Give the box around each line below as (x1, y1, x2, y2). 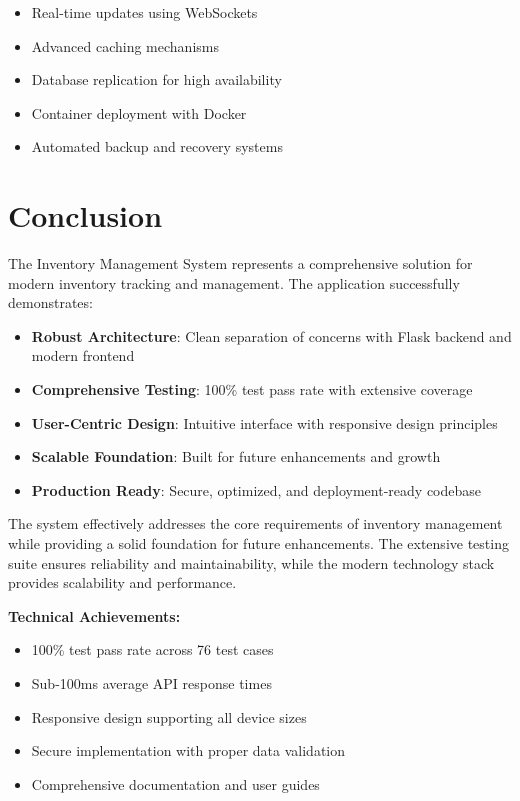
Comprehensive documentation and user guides (31, 773, 320, 794)
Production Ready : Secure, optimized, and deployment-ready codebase (31, 479, 482, 500)
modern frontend (31, 345, 135, 366)
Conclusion (8, 195, 163, 236)
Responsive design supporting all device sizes (31, 706, 307, 727)
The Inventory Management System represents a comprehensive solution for (8, 253, 473, 274)
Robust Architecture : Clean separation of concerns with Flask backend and (31, 325, 512, 346)
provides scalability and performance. (8, 572, 237, 593)
